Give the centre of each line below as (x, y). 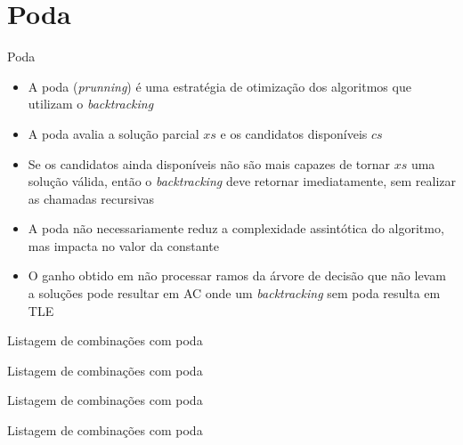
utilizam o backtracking (91, 104)
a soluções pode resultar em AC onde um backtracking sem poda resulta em (234, 293)
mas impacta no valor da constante (123, 245)
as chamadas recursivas (91, 198)
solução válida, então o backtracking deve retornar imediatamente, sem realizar (242, 181)
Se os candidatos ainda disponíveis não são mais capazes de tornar (209, 163)
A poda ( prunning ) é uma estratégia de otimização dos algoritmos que (219, 86)
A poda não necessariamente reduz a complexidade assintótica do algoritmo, (236, 228)
